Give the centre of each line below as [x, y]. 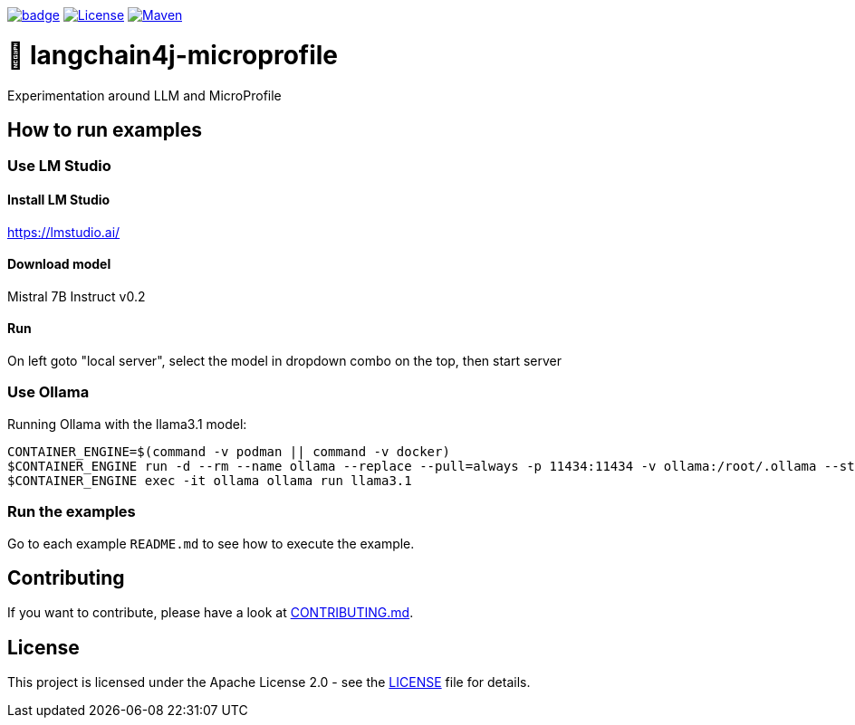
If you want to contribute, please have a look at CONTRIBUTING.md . [211, 613]
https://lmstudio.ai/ [64, 232]
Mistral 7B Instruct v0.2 [77, 296]
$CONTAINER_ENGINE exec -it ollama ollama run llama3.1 [210, 480]
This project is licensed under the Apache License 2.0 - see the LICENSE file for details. [269, 682]
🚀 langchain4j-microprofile [173, 55]
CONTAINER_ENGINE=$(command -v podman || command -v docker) [229, 451]
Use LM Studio [59, 166]
